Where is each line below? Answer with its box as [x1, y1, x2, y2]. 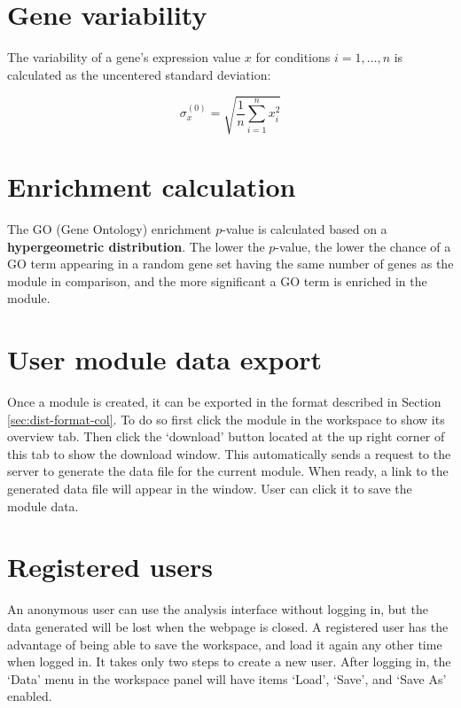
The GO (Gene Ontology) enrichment [7, 219, 212, 237]
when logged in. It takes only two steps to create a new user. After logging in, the [7, 652, 451, 671]
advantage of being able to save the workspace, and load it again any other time [7, 634, 442, 653]
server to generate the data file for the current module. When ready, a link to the [7, 462, 449, 480]
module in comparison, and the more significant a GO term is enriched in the [7, 271, 427, 290]
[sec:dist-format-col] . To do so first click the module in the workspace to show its [7, 409, 445, 428]
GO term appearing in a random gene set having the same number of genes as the [7, 254, 454, 273]
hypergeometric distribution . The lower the [7, 237, 265, 255]
